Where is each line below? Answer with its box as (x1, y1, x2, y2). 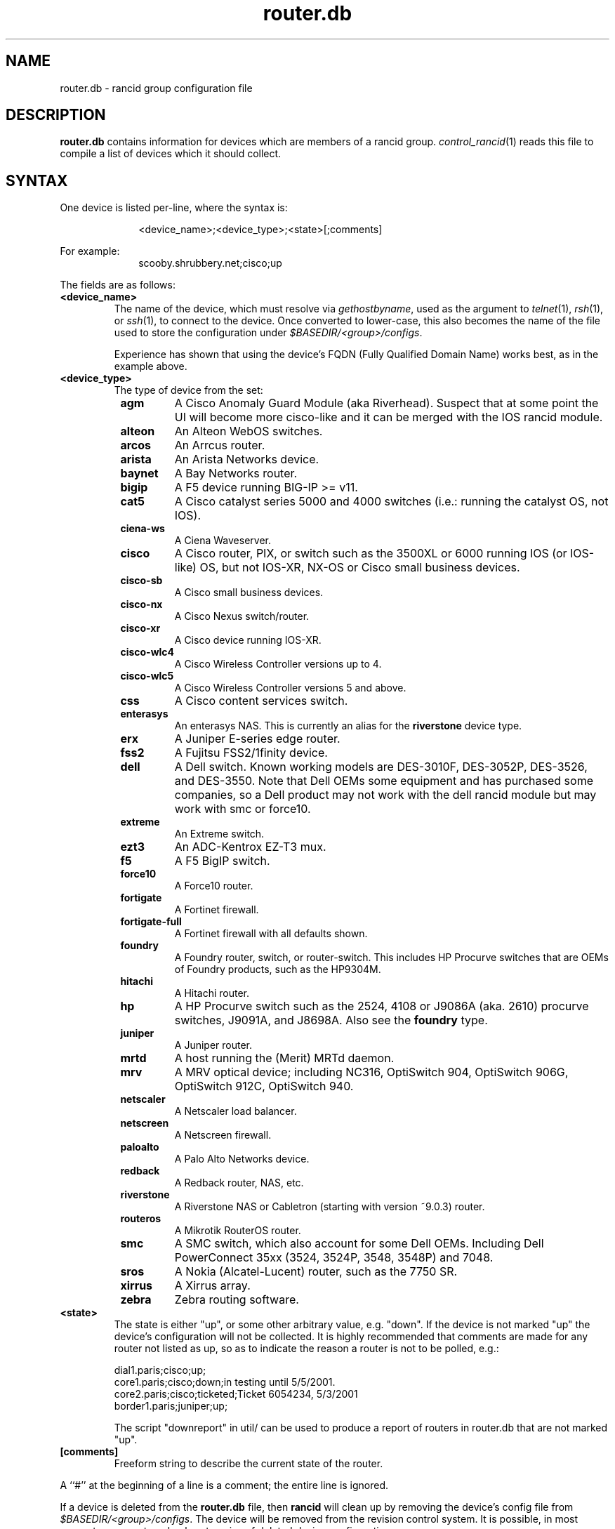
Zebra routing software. (174, 1292, 299, 1307)
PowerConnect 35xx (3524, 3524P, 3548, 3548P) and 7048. (174, 1250, 494, 1265)
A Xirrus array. (174, 1278, 251, 1293)
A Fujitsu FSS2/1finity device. (174, 746, 328, 760)
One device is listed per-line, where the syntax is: (60, 201, 288, 214)
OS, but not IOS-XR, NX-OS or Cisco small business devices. (199, 560, 520, 575)
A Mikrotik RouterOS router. (174, 1224, 301, 1237)
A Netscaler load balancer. (174, 1105, 297, 1118)
